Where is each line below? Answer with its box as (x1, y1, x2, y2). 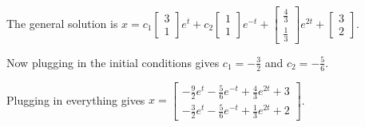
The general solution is (6, 14, 118, 31)
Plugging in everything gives (6, 91, 145, 108)
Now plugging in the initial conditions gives (6, 54, 220, 70)
